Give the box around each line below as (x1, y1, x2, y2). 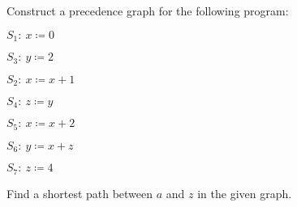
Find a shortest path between (6, 184, 153, 201)
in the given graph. (197, 184, 292, 201)
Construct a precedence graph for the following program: (6, 2, 289, 19)
